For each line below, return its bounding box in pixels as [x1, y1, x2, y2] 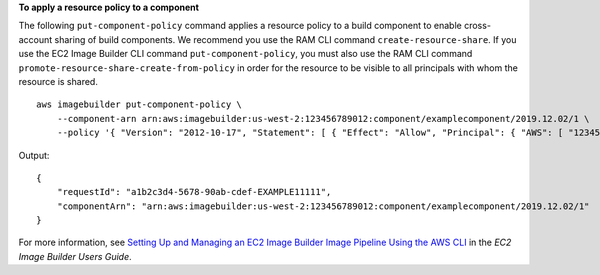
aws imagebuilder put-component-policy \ [36, 99, 242, 110]
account [18, 33, 53, 45]
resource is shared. [18, 75, 99, 87]
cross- [463, 20, 492, 32]
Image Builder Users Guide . [18, 250, 132, 262]
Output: [18, 149, 50, 161]
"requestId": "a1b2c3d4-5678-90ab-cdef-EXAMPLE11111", [56, 186, 332, 198]
